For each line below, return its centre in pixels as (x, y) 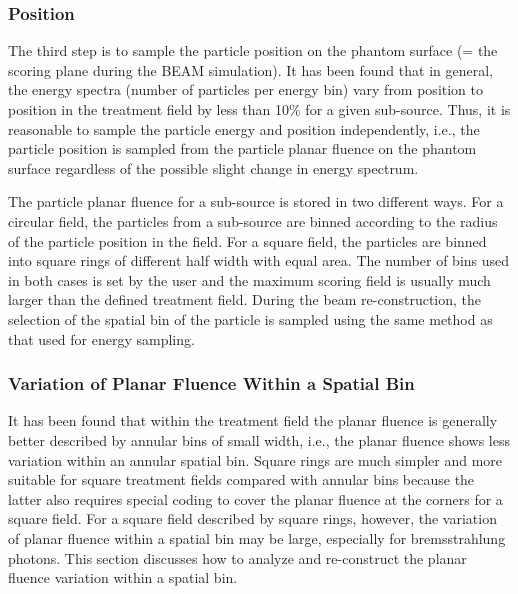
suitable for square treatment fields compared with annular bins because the (241, 479)
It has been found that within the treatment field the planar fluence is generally (253, 420)
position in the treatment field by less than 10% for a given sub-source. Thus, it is (259, 109)
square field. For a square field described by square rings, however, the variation (252, 518)
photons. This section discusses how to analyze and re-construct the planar (237, 557)
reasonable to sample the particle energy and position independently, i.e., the (244, 128)
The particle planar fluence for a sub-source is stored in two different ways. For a (256, 201)
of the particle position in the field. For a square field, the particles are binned (247, 240)
